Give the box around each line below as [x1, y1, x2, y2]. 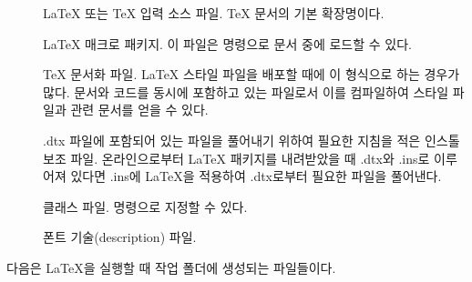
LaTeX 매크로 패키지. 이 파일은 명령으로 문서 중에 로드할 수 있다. [43, 34, 412, 53]
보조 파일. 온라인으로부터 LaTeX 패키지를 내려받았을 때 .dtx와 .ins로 [43, 148, 430, 167]
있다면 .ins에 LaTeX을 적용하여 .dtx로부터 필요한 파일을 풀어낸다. [70, 166, 442, 186]
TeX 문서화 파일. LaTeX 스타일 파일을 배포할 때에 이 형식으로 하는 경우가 [43, 65, 460, 84]
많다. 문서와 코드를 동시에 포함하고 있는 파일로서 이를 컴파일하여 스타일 [43, 82, 449, 101]
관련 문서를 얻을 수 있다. [70, 100, 209, 119]
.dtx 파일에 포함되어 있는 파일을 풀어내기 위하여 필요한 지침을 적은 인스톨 [43, 130, 460, 149]
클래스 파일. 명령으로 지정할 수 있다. [43, 196, 248, 216]
